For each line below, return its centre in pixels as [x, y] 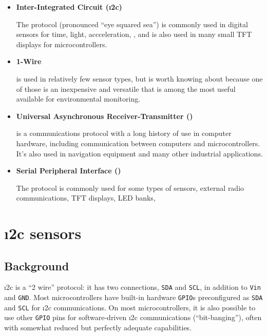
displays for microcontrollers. [62, 44]
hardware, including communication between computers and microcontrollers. [138, 143]
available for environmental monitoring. [78, 99]
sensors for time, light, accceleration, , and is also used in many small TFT [134, 34]
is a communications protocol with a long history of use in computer [124, 133]
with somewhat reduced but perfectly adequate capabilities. [98, 328]
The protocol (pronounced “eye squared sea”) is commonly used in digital [132, 24]
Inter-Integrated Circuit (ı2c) [69, 7]
